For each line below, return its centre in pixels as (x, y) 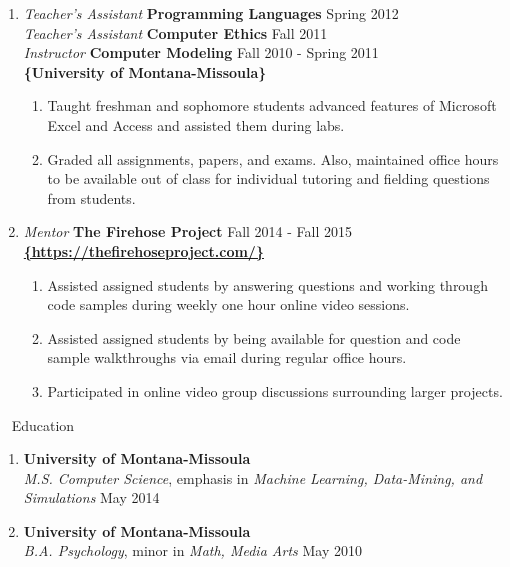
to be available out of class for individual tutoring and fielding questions (268, 178)
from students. (91, 197)
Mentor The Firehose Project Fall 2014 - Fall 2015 (187, 231)
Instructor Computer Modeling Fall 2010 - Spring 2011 (201, 52)
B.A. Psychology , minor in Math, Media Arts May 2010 (192, 550)
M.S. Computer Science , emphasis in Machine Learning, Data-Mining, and (253, 477)
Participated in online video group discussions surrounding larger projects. (275, 390)
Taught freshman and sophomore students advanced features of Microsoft (272, 105)
